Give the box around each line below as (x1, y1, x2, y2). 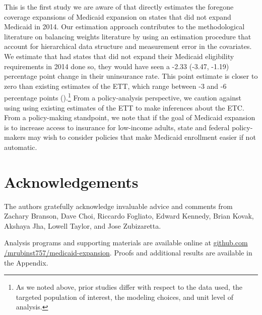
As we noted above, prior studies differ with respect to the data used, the (16, 282, 243, 292)
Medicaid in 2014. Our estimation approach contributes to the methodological (4, 21, 245, 32)
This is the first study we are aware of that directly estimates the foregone (4, 2, 234, 12)
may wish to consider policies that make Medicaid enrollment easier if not (28, 132, 256, 142)
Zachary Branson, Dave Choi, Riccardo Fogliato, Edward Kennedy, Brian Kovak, (4, 211, 254, 221)
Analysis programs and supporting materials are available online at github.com (4, 237, 248, 248)
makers (4, 132, 26, 142)
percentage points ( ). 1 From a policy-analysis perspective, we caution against (4, 91, 241, 102)
